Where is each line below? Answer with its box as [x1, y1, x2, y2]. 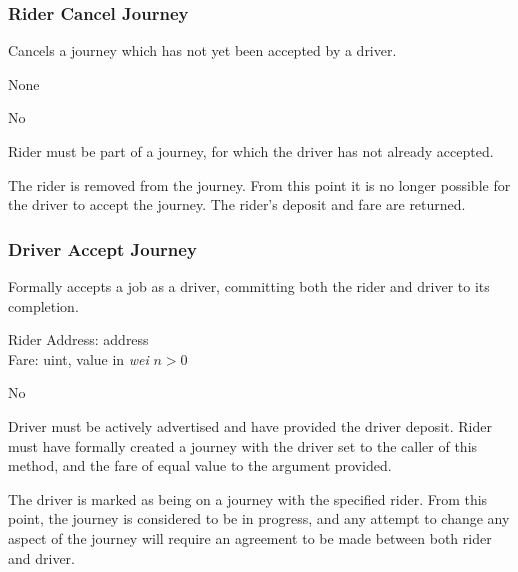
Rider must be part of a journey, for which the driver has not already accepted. [8, 141, 494, 161]
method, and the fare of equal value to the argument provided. [8, 455, 392, 476]
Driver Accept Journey [8, 236, 197, 261]
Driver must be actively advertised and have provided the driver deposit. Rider [8, 415, 492, 436]
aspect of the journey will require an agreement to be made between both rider [8, 527, 492, 548]
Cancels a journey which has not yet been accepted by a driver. [8, 40, 397, 61]
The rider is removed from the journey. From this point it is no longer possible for [8, 174, 511, 195]
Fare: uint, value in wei [8, 348, 149, 369]
